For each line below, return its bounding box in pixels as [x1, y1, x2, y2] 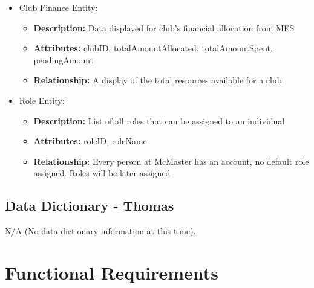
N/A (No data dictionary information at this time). [5, 225, 196, 237]
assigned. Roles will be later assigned [33, 167, 171, 179]
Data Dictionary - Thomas [5, 196, 174, 215]
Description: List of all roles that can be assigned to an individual [33, 114, 285, 127]
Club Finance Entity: [19, 1, 98, 13]
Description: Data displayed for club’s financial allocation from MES [33, 21, 295, 34]
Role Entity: [19, 94, 65, 106]
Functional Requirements [5, 260, 218, 284]
